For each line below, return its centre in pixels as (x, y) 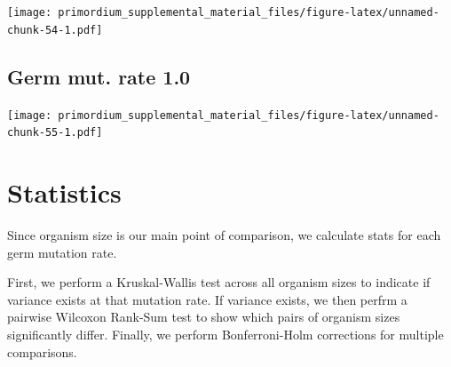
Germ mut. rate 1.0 (99, 76)
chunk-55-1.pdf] (55, 133)
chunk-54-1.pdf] (55, 30)
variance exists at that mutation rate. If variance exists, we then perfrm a (207, 299)
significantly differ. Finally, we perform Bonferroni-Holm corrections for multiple (225, 334)
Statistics (64, 192)
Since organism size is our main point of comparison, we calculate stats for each (224, 234)
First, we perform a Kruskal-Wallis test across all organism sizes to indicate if (219, 282)
